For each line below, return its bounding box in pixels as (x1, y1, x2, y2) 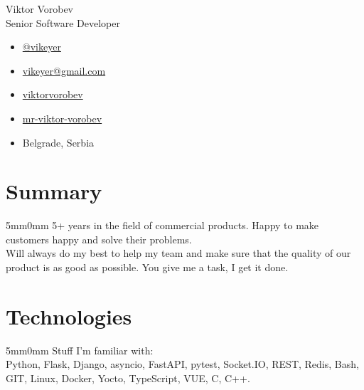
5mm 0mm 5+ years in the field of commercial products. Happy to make (6, 218, 319, 233)
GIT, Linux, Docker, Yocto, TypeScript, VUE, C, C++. (6, 370, 250, 385)
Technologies (6, 301, 132, 330)
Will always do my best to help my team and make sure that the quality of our (6, 246, 351, 260)
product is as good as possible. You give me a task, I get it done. (6, 260, 289, 275)
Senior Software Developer (6, 15, 120, 30)
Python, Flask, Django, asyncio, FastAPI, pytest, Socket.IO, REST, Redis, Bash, (6, 357, 359, 371)
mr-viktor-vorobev (22, 110, 102, 125)
